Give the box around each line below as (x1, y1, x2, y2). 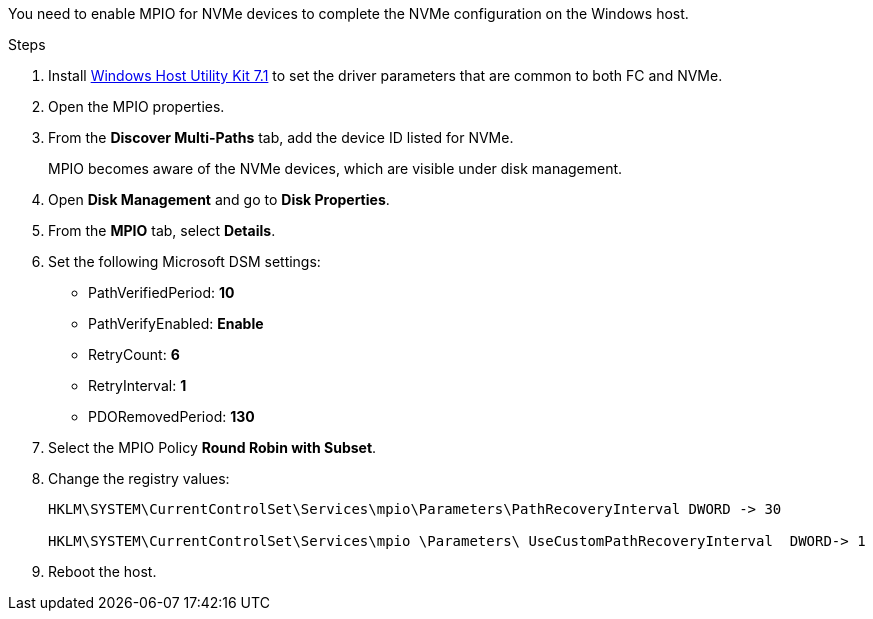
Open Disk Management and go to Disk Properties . (48, 191, 390, 208)
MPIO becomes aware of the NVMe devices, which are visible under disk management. (48, 160, 623, 177)
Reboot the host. (48, 563, 157, 580)
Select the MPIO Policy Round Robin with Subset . (48, 439, 377, 456)
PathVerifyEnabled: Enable (88, 315, 264, 332)
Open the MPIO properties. (48, 98, 225, 115)
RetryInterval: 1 (88, 377, 187, 394)
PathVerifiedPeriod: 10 (88, 284, 235, 301)
